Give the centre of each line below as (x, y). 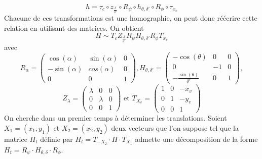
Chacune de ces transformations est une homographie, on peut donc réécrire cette (131, 18)
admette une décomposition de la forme (196, 139)
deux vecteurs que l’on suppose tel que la (175, 128)
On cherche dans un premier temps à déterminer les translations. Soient (116, 118)
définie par (57, 139)
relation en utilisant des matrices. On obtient (74, 28)
